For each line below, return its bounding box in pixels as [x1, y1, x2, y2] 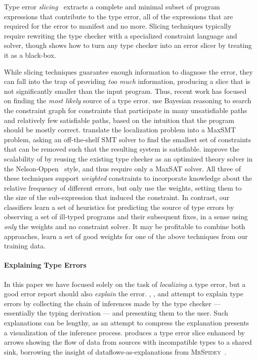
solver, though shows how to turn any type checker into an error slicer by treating [4, 40, 252, 50]
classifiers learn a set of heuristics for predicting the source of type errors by [4, 201, 234, 212]
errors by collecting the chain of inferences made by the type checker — [4, 298, 221, 308]
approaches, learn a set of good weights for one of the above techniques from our [4, 231, 248, 241]
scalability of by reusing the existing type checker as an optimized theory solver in [4, 153, 253, 163]
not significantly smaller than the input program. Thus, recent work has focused [4, 85, 247, 96]
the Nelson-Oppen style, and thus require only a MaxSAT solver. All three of [4, 163, 241, 173]
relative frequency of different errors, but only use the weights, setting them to [4, 182, 242, 193]
